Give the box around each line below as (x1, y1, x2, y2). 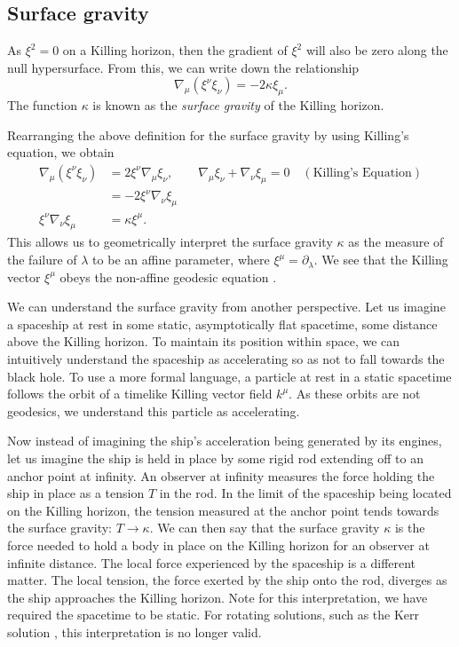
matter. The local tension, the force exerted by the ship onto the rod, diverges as (7, 571, 447, 589)
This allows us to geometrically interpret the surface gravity (7, 233, 333, 251)
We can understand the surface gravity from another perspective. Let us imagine (7, 297, 446, 316)
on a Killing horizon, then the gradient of (62, 41, 288, 59)
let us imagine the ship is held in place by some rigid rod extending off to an (7, 448, 423, 467)
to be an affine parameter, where (92, 250, 270, 269)
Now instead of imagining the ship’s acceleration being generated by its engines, (7, 431, 442, 450)
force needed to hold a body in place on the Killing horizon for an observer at (7, 535, 430, 554)
